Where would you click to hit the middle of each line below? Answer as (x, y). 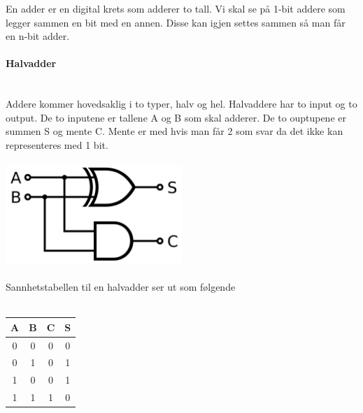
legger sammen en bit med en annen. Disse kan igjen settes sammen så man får (176, 22)
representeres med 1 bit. (57, 144)
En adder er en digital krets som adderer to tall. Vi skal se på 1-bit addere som (176, 8)
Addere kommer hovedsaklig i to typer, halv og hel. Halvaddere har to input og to (181, 104)
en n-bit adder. (38, 36)
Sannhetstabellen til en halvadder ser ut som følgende (121, 287)
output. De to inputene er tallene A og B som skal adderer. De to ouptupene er (176, 117)
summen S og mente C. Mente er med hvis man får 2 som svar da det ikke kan (175, 131)
